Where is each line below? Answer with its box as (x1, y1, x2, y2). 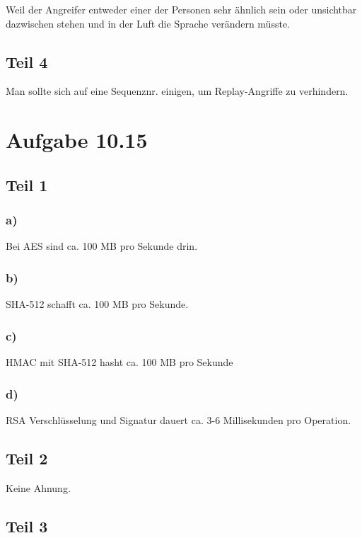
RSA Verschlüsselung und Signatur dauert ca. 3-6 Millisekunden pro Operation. (6, 412, 351, 427)
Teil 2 (6, 447, 48, 469)
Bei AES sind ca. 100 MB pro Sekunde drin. (6, 239, 198, 253)
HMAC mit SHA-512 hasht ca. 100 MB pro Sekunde (6, 354, 233, 369)
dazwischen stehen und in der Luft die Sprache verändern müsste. (6, 16, 290, 30)
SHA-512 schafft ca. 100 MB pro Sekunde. (6, 297, 189, 311)
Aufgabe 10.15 (6, 125, 148, 154)
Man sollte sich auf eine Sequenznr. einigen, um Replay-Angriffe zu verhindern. (6, 84, 349, 98)
